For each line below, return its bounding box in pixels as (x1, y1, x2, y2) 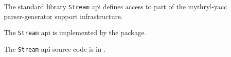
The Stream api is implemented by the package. (4, 27, 146, 38)
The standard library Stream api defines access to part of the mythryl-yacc (4, 1, 227, 11)
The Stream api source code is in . (4, 43, 106, 54)
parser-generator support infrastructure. (4, 11, 123, 21)
